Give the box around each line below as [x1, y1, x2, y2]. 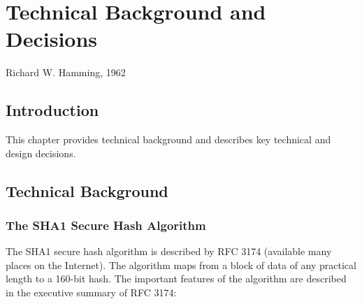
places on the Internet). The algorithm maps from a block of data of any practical [6, 257, 356, 272]
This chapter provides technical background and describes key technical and [6, 132, 331, 147]
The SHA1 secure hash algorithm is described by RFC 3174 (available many [6, 244, 332, 259]
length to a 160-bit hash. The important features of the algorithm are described [6, 271, 347, 286]
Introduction [6, 99, 99, 121]
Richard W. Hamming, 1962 [6, 65, 126, 80]
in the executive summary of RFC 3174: [6, 285, 177, 300]
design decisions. [6, 145, 76, 160]
